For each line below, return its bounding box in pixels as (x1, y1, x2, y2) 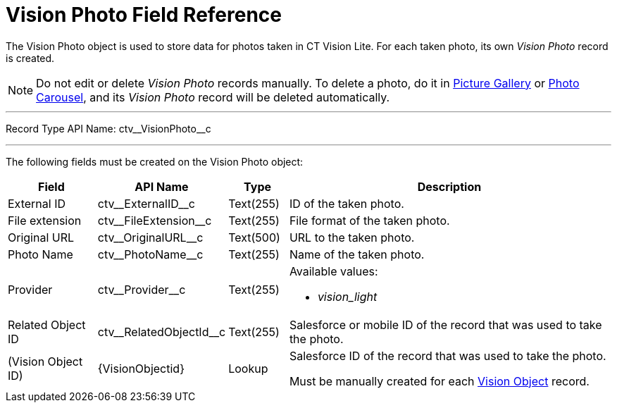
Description (417, 179, 482, 194)
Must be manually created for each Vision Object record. (289, 373, 590, 388)
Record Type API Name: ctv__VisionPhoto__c (6, 122, 211, 135)
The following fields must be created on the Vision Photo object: (6, 155, 304, 168)
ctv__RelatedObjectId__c (97, 324, 226, 339)
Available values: (289, 264, 378, 278)
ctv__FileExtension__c (97, 213, 212, 228)
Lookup (228, 361, 268, 376)
